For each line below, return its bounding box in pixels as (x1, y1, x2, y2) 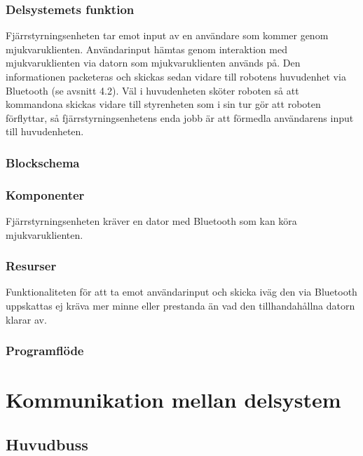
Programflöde (6, 342, 84, 359)
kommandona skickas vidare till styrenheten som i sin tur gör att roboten (6, 97, 321, 111)
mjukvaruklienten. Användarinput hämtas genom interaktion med (6, 41, 287, 56)
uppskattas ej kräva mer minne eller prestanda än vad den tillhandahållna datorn (6, 298, 355, 313)
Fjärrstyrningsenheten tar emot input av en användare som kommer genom (6, 28, 329, 43)
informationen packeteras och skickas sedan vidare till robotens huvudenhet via (6, 69, 346, 83)
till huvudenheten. (6, 124, 84, 139)
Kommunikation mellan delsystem (6, 385, 341, 414)
